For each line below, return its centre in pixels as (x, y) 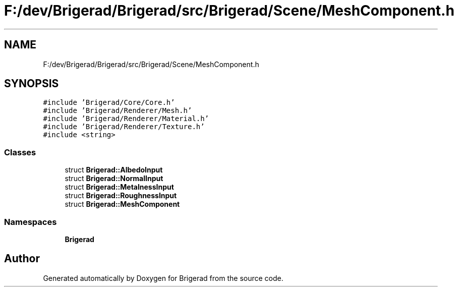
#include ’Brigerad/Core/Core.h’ (109, 103)
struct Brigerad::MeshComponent (122, 204)
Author (22, 259)
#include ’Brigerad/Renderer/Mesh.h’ (118, 111)
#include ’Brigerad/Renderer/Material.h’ (126, 119)
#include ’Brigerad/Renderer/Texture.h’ (124, 127)
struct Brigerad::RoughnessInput (121, 196)
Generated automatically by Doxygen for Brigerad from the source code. (163, 278)
